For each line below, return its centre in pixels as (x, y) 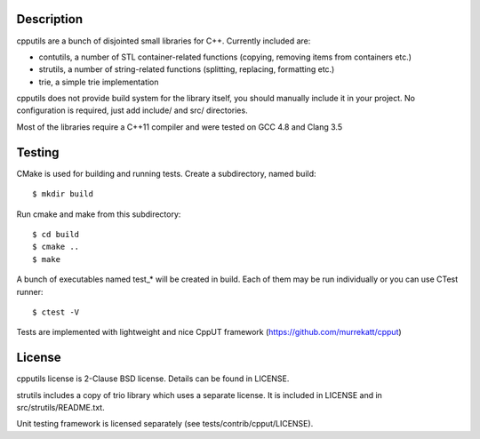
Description (50, 19)
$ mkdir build (63, 194)
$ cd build (56, 234)
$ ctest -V (56, 312)
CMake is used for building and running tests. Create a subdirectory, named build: (166, 173)
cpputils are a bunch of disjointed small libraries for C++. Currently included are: (164, 41)
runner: (30, 291)
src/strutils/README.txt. (61, 407)
